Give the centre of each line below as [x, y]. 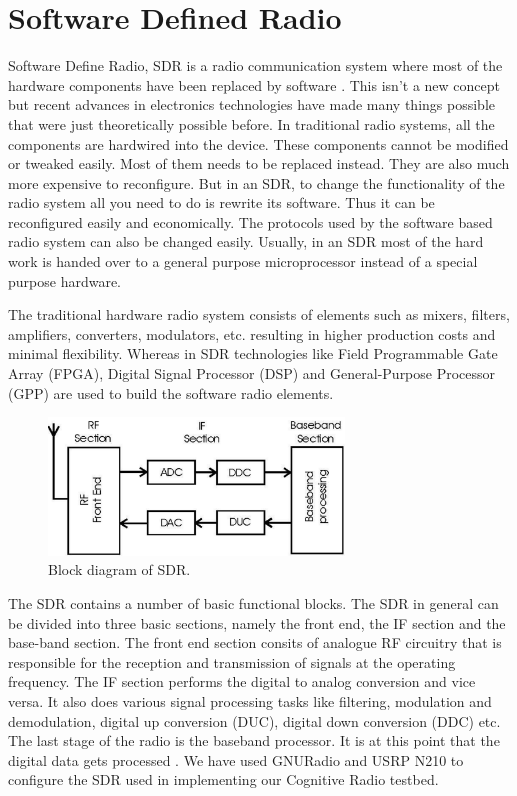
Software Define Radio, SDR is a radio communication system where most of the [255, 65]
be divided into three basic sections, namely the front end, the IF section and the [257, 622]
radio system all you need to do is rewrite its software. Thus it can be [221, 202]
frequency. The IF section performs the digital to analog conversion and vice [242, 681]
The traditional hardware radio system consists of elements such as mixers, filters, [259, 314]
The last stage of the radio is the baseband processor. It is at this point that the [254, 740]
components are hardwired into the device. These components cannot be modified [258, 143]
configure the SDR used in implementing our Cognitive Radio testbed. [223, 779]
